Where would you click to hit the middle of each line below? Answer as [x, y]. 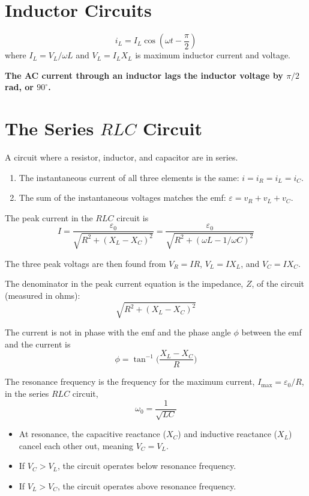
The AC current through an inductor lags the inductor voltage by [144, 75]
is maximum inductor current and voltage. [213, 55]
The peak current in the [49, 217]
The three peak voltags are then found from [85, 263]
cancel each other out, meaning [76, 445]
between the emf [271, 332]
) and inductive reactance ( [228, 434]
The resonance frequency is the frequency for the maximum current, [130, 381]
